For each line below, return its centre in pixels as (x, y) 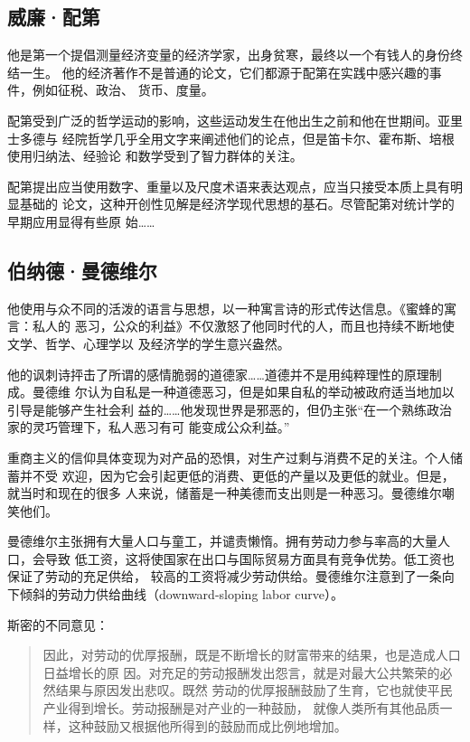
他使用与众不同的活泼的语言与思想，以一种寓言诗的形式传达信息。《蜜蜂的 (226, 308)
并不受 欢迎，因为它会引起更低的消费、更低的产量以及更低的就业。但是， (237, 475)
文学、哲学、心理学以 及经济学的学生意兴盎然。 (149, 343)
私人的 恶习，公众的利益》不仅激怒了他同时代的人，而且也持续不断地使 (243, 326)
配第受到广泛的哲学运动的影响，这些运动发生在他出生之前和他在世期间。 (222, 120)
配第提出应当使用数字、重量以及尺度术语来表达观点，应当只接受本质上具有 (229, 186)
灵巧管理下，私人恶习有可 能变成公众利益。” (161, 427)
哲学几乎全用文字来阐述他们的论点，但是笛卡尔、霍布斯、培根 (271, 138)
